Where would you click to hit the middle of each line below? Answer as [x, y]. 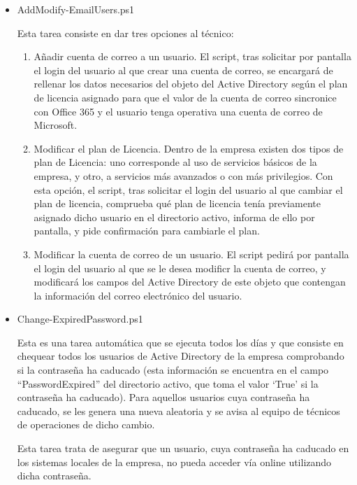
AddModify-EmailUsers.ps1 [76, 9]
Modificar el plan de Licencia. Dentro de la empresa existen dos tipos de [189, 148]
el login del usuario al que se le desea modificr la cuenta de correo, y [180, 268]
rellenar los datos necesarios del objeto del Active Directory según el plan [191, 84]
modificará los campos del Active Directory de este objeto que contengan [190, 282]
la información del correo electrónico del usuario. [138, 295]
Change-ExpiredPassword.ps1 [80, 319]
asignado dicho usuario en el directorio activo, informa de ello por [174, 217]
